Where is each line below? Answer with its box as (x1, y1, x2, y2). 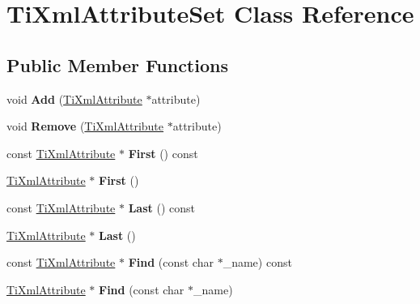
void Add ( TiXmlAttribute (6, 90, 142, 107)
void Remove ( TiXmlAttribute (6, 118, 164, 135)
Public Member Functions (6, 52, 228, 77)
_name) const (223, 254, 292, 271)
